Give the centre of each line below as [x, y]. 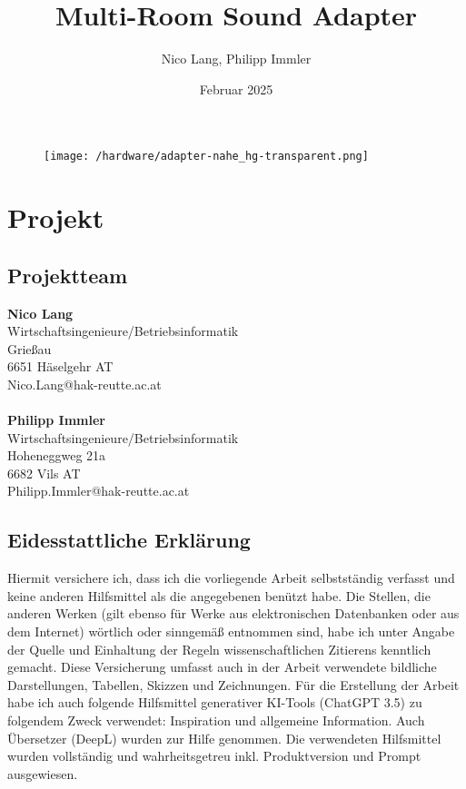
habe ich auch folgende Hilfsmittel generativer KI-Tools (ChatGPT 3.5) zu [215, 702]
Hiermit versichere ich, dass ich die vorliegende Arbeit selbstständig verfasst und [231, 578]
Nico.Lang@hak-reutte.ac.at [84, 384]
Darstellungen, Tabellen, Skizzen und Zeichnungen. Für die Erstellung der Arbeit [233, 684]
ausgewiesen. [43, 773]
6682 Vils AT [44, 473]
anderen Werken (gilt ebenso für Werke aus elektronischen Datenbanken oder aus [233, 613]
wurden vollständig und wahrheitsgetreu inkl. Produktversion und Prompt [214, 756]
